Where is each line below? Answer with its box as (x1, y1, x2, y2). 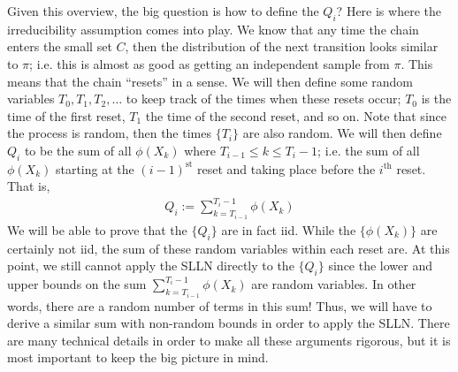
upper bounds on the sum (7, 275, 147, 293)
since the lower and (328, 256, 432, 275)
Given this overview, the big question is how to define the (7, 2, 319, 19)
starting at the (55, 159, 134, 178)
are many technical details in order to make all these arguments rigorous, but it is (7, 330, 451, 349)
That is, (7, 177, 50, 195)
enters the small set (7, 37, 112, 56)
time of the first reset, (7, 106, 126, 125)
